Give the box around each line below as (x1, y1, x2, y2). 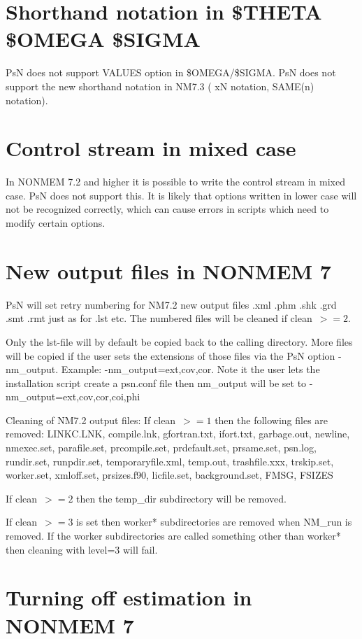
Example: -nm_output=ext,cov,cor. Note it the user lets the (61, 362, 320, 377)
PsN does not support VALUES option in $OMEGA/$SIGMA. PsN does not (6, 65, 336, 80)
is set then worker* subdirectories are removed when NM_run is (76, 514, 352, 529)
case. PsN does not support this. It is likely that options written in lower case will (6, 188, 357, 202)
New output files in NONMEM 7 (6, 256, 331, 285)
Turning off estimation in (6, 583, 252, 612)
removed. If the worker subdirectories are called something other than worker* (6, 528, 341, 543)
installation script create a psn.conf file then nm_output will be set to (6, 375, 307, 390)
